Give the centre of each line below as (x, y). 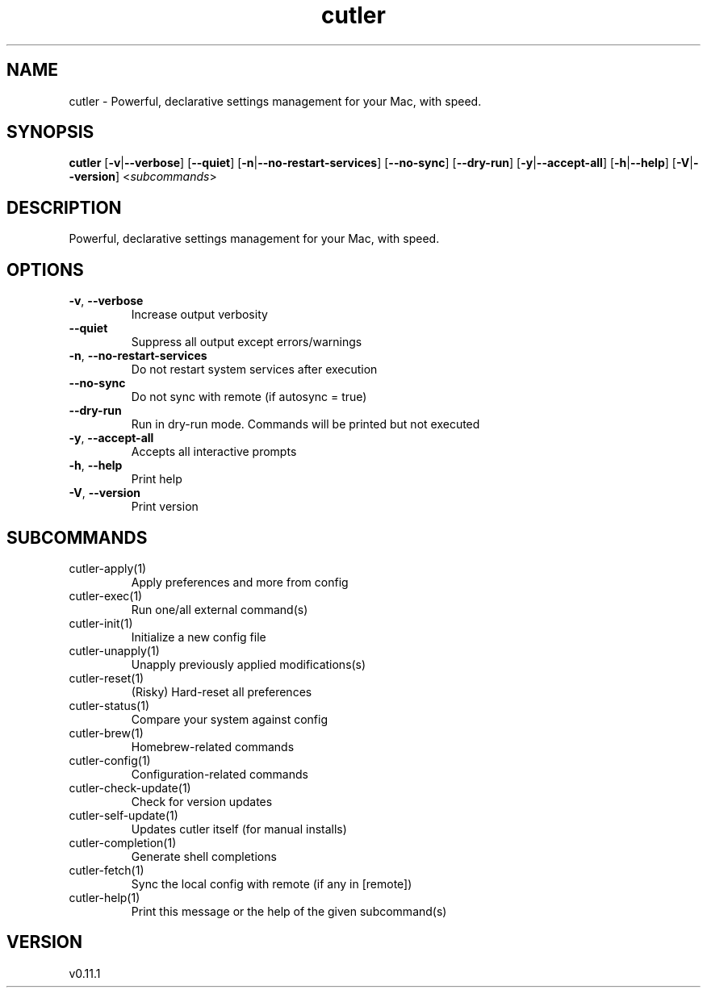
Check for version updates (202, 801)
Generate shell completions (204, 856)
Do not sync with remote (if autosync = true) (249, 397)
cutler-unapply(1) (114, 650)
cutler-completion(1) (123, 842)
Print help (157, 479)
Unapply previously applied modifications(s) (249, 664)
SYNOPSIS (50, 132)
